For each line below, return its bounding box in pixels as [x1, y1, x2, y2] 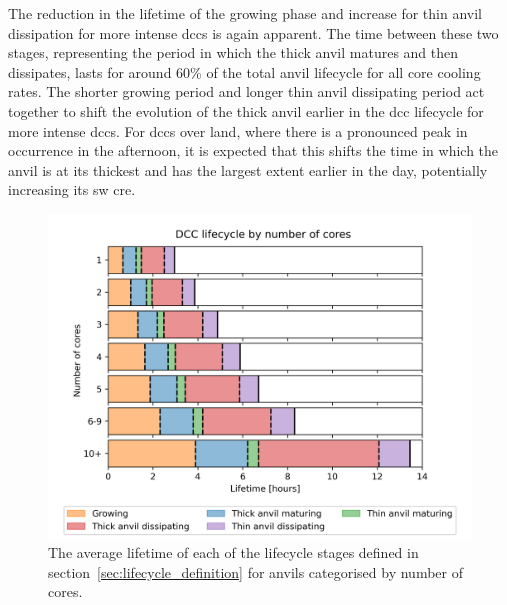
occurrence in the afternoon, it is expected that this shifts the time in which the [8, 140, 499, 161]
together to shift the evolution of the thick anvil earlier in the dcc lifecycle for [8, 100, 484, 121]
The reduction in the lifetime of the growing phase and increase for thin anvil [8, 3, 482, 23]
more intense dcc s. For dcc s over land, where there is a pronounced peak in [8, 120, 468, 141]
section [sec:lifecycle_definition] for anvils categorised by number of [48, 561, 463, 582]
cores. [48, 581, 83, 602]
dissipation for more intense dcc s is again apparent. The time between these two [8, 22, 499, 43]
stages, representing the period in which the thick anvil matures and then [8, 42, 459, 63]
